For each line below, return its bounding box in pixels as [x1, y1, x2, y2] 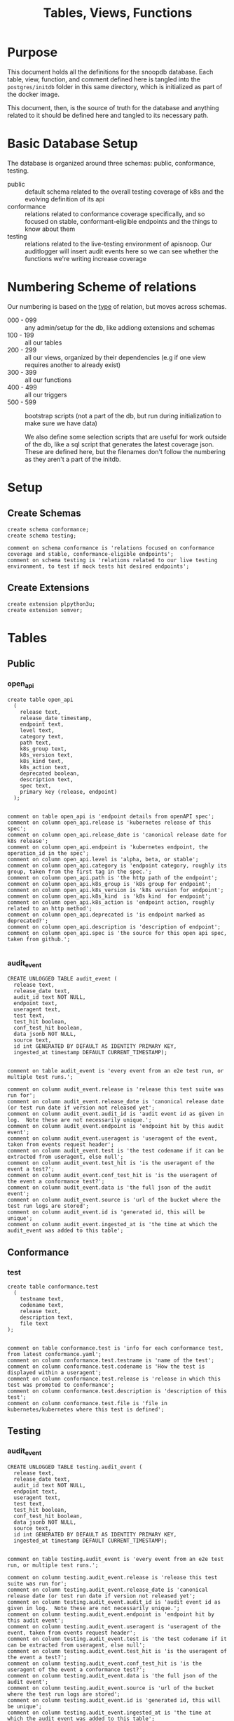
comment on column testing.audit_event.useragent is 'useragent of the [7, 1623, 221, 1630]
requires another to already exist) [25, 360, 121, 369]
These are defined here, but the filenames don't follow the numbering [25, 447, 226, 456]
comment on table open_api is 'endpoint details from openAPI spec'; [7, 813, 215, 820]
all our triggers [25, 390, 67, 399]
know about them [25, 225, 76, 233]
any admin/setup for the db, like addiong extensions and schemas [25, 323, 215, 331]
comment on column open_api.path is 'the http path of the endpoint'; [7, 874, 218, 882]
